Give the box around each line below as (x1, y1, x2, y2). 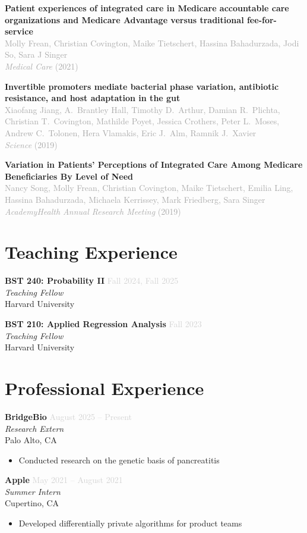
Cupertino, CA (5, 497, 59, 509)
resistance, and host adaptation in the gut (5, 92, 181, 104)
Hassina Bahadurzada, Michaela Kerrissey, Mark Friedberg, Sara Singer (5, 193, 265, 205)
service (5, 25, 33, 37)
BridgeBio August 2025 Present (5, 410, 132, 422)
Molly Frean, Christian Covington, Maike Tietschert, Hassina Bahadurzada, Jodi (5, 36, 299, 49)
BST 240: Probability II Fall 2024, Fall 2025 (5, 274, 179, 287)
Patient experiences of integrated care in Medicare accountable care (5, 2, 289, 14)
